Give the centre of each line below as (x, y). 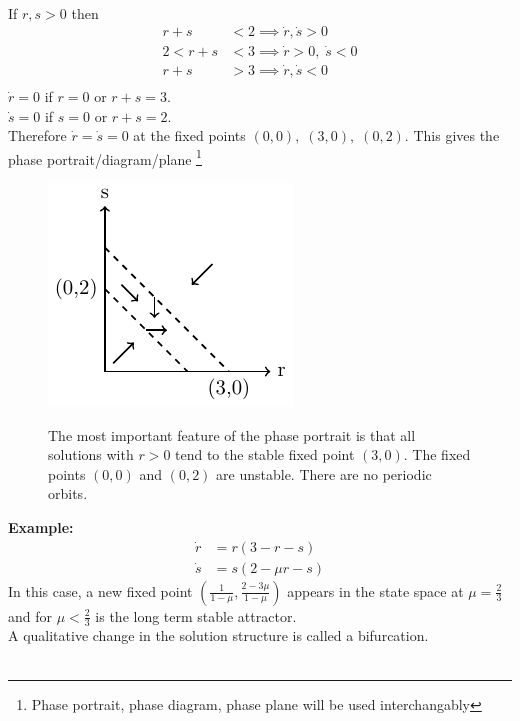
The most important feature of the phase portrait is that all (232, 434)
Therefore (37, 135)
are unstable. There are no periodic (324, 473)
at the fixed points (189, 135)
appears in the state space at (375, 590)
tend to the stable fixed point (265, 454)
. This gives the (452, 135)
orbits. (68, 493)
